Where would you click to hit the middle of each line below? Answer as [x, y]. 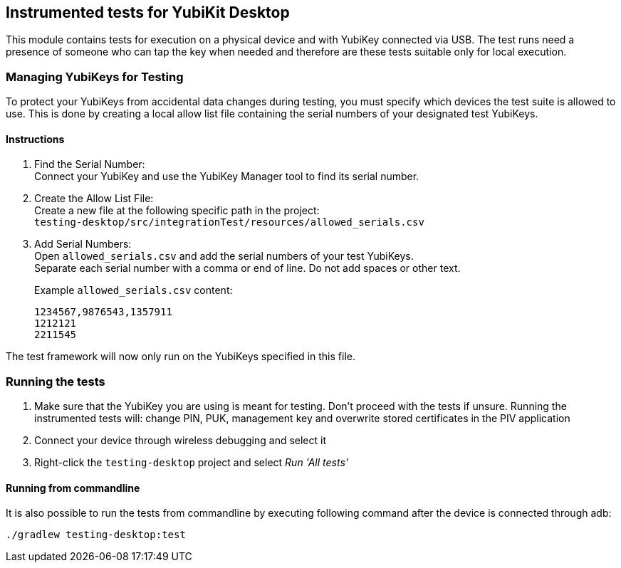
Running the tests [56, 381]
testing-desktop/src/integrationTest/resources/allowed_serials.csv [229, 222]
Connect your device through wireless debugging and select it [180, 441]
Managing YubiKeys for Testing [95, 77]
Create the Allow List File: [94, 199]
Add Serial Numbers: [83, 244]
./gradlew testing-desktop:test [96, 535]
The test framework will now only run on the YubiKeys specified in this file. [181, 357]
